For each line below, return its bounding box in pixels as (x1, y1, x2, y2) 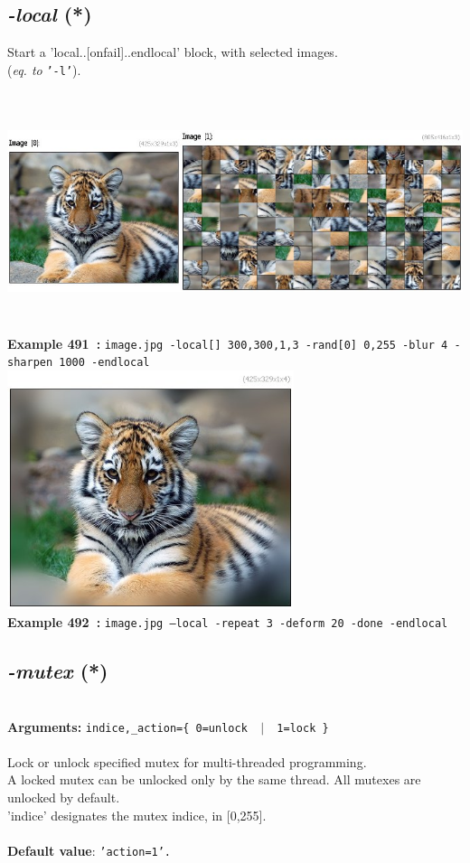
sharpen (7, 356, 53, 370)
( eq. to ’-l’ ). (7, 60, 81, 79)
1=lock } (277, 721, 329, 735)
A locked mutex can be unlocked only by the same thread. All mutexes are (7, 770, 421, 789)
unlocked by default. (7, 787, 120, 806)
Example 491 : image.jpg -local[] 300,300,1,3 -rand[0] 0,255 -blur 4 (7, 333, 448, 352)
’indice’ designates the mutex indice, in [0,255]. (7, 805, 267, 824)
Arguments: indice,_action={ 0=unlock (7, 717, 248, 736)
